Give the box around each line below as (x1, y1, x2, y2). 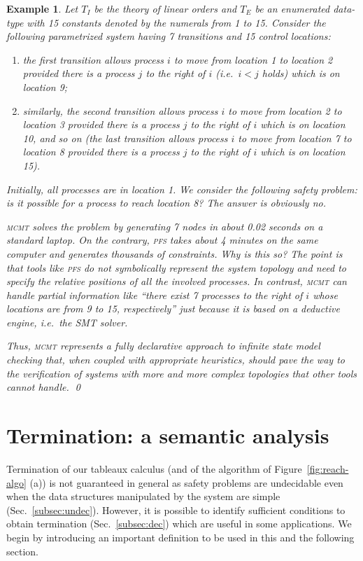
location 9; (22, 79, 68, 94)
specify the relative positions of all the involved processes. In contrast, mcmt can (6, 274, 347, 289)
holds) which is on (262, 66, 340, 81)
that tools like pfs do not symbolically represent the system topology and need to (6, 260, 346, 275)
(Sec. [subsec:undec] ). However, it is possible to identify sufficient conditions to (6, 502, 346, 517)
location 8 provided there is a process (22, 144, 180, 159)
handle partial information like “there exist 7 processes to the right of (6, 287, 303, 302)
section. (6, 543, 38, 558)
